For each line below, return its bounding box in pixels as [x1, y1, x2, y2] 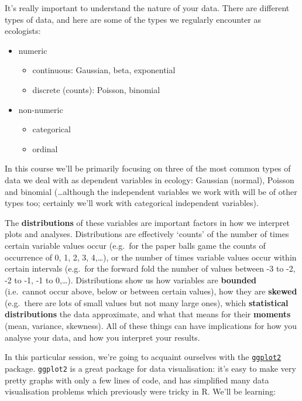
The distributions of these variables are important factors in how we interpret [5, 216, 290, 228]
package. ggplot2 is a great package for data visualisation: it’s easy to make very [5, 362, 296, 374]
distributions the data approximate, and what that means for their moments [5, 308, 291, 320]
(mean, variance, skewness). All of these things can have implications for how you [5, 320, 297, 332]
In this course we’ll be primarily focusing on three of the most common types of [5, 162, 291, 174]
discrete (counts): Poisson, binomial [32, 83, 160, 95]
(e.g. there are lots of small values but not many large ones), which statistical [5, 296, 289, 309]
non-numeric [18, 103, 63, 115]
